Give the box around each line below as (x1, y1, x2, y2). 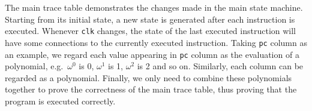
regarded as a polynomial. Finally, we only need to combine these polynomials (5, 71, 292, 84)
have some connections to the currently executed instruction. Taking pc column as (5, 36, 307, 48)
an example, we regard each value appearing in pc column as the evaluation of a (5, 48, 299, 60)
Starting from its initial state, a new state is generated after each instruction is (5, 13, 295, 25)
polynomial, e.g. (5, 60, 64, 72)
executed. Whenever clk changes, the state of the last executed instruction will (5, 24, 296, 37)
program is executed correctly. (5, 94, 116, 107)
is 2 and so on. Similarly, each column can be (137, 60, 304, 72)
